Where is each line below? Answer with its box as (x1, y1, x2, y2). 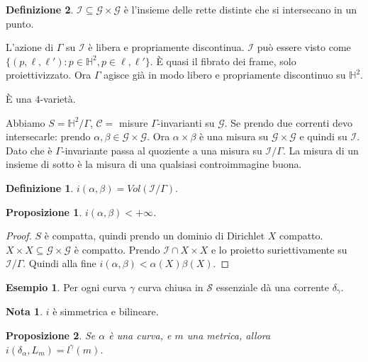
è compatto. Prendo (74, 242, 160, 256)
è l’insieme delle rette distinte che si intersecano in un (123, 2, 357, 16)
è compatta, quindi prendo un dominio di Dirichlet (44, 228, 265, 243)
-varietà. (40, 91, 76, 106)
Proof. (6, 228, 32, 243)
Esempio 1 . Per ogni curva (6, 279, 127, 294)
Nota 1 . (6, 304, 43, 319)
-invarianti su (157, 115, 215, 130)
